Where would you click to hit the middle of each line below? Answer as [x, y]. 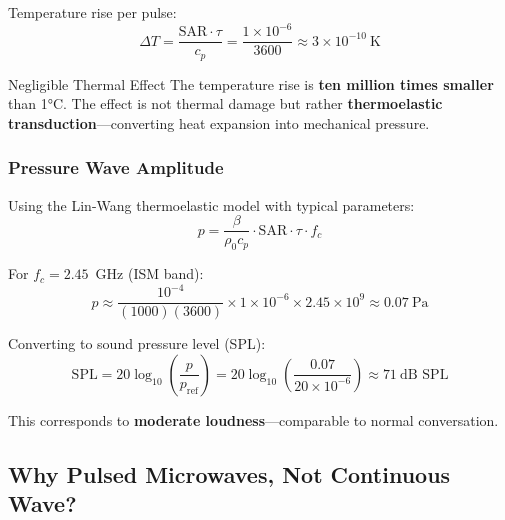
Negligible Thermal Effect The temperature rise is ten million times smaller [251, 83]
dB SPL [424, 374]
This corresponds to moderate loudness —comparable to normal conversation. [253, 419]
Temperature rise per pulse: [92, 12]
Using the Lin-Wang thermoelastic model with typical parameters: [211, 204]
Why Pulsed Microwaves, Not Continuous [229, 473]
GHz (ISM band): [149, 273]
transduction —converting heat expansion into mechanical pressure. [219, 122]
